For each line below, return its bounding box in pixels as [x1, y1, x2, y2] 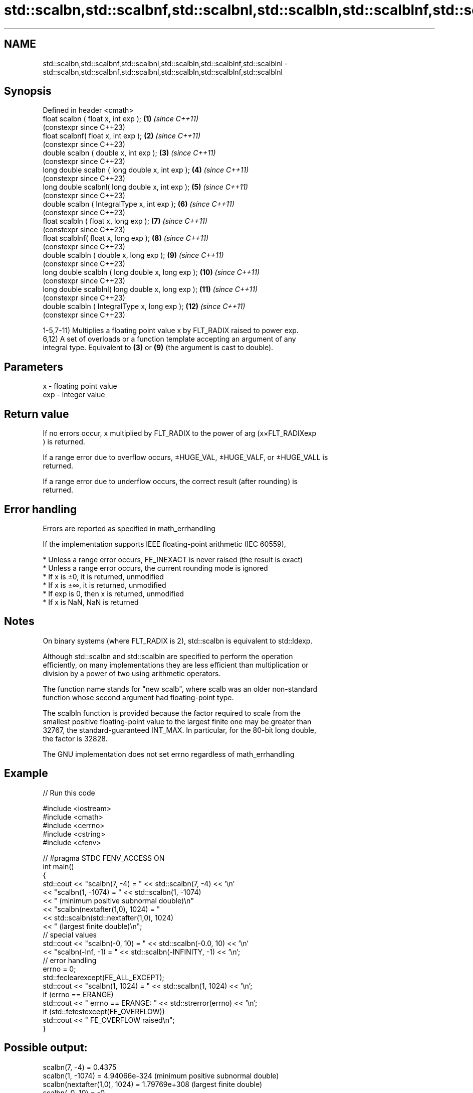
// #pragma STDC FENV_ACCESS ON [43, 853, 165, 862]
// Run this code [43, 788, 95, 797]
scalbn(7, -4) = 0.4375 [43, 1062, 117, 1071]
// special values [43, 930, 97, 939]
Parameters [4, 360, 63, 373]
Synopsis [4, 85, 52, 98]
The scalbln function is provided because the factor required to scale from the [43, 708, 301, 717]
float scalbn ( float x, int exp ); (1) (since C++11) [43, 114, 198, 123]
